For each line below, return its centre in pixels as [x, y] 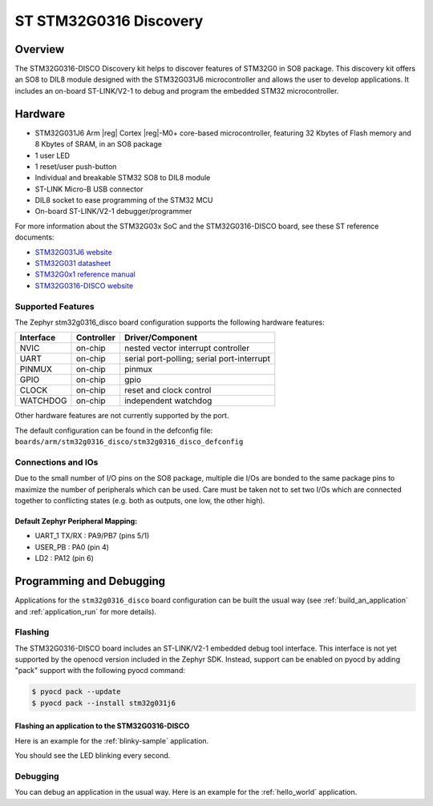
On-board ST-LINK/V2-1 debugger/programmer [113, 212]
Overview [40, 49]
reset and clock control [168, 390]
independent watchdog [168, 401]
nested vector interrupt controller [187, 349]
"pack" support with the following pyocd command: [100, 671]
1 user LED [53, 155]
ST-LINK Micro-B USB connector [89, 189]
